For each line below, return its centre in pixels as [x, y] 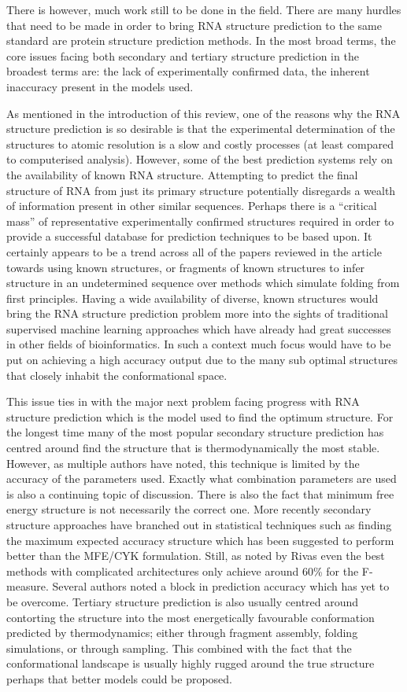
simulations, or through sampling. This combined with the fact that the [179, 648]
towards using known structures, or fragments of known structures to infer [186, 267]
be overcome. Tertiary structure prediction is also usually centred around [183, 601]
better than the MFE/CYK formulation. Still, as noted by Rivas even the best [196, 556]
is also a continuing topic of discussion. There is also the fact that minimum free [200, 493]
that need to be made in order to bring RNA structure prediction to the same [194, 25]
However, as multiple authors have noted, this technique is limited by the [183, 463]
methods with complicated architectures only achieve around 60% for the [183, 571]
